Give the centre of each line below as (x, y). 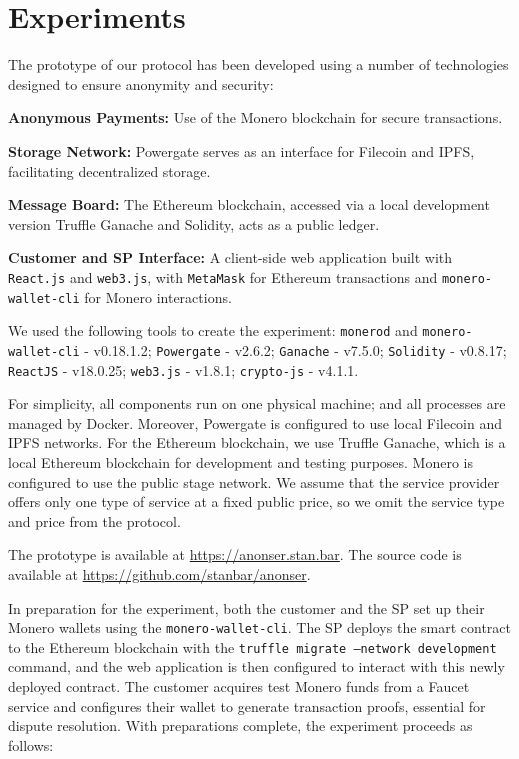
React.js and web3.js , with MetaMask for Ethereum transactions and (223, 276)
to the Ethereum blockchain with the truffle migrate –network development (252, 646)
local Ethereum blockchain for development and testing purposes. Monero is (241, 461)
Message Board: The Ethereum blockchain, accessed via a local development (249, 204)
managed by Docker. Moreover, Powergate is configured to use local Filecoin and (255, 422)
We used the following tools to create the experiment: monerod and (213, 330)
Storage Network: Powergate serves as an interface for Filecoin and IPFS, (241, 150)
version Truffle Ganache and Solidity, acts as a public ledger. (194, 223)
